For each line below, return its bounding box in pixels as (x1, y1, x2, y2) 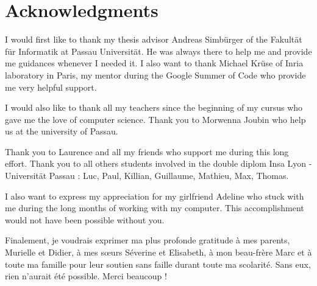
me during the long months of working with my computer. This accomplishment (5, 201, 304, 214)
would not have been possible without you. (5, 213, 165, 226)
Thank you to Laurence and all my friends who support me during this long (5, 145, 289, 158)
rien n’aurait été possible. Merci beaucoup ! (5, 270, 167, 282)
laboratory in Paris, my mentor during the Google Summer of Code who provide (5, 68, 306, 81)
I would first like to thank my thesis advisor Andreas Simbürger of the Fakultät (5, 33, 302, 46)
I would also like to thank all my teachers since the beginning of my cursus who (5, 101, 303, 114)
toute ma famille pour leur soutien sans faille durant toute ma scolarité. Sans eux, (5, 257, 311, 270)
